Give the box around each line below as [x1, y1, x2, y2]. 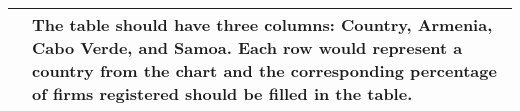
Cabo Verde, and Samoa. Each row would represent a [32, 36, 463, 59]
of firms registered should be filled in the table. [32, 82, 413, 105]
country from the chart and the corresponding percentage [32, 59, 497, 82]
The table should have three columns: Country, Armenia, [32, 13, 493, 36]
